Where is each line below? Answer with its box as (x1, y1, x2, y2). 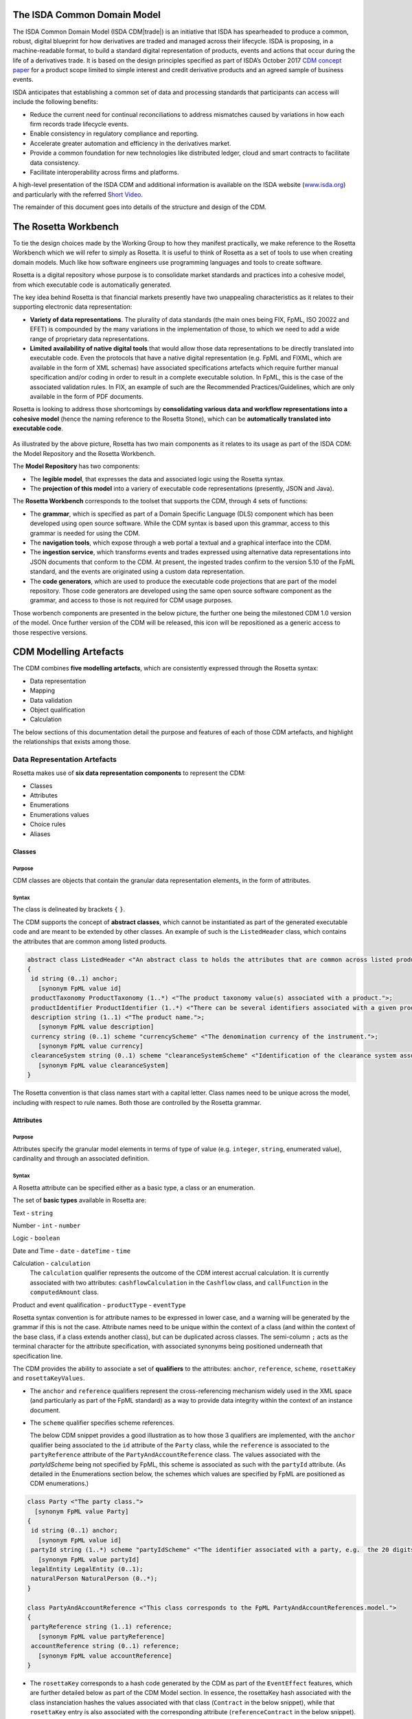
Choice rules (30, 820, 66, 829)
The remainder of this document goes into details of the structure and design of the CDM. (12, 203, 267, 211)
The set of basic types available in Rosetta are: (12, 1196, 147, 1205)
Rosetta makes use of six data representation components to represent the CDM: (12, 769, 247, 777)
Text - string (12, 1209, 54, 1217)
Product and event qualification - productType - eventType (12, 1300, 186, 1309)
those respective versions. (12, 628, 88, 636)
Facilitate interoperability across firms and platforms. (30, 168, 179, 176)
